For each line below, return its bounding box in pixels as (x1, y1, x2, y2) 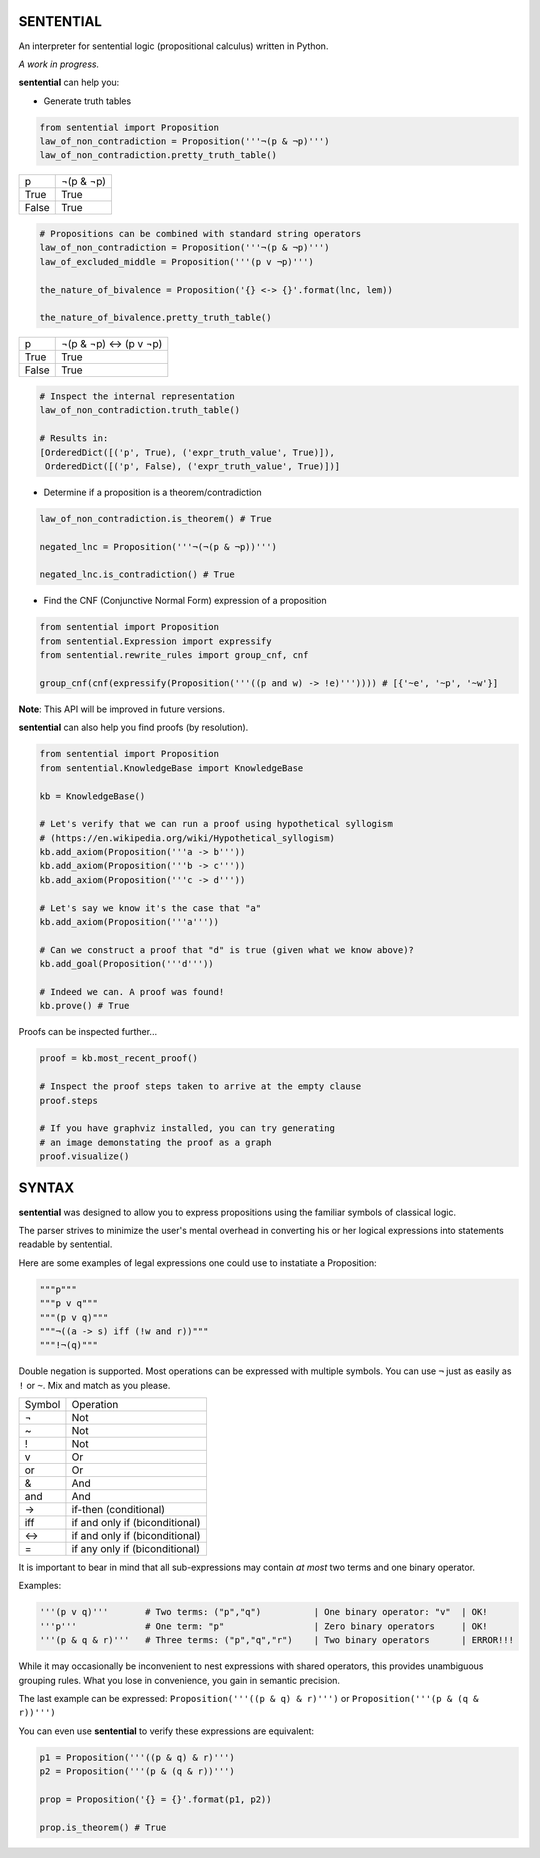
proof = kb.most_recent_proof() (39, 1053, 199, 1064)
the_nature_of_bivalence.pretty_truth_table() (39, 312, 272, 324)
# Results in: (39, 433, 109, 444)
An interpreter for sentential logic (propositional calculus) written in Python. (18, 40, 329, 52)
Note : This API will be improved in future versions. (18, 703, 225, 715)
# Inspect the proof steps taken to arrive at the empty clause (39, 1081, 362, 1092)
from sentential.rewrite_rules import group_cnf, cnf (39, 650, 309, 661)
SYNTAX (18, 1180, 75, 1197)
